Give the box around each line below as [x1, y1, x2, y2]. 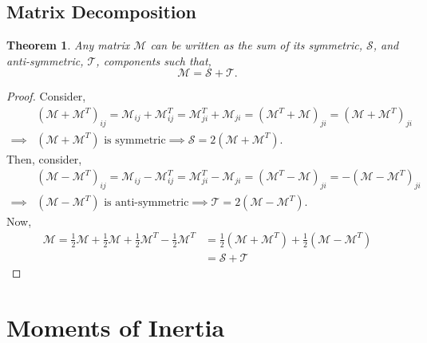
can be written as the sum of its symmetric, [150, 37, 362, 53]
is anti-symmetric [104, 197, 189, 209]
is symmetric [104, 134, 166, 146]
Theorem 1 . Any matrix [6, 37, 130, 53]
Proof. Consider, [6, 88, 86, 104]
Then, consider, [6, 150, 82, 167]
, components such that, [96, 52, 212, 69]
